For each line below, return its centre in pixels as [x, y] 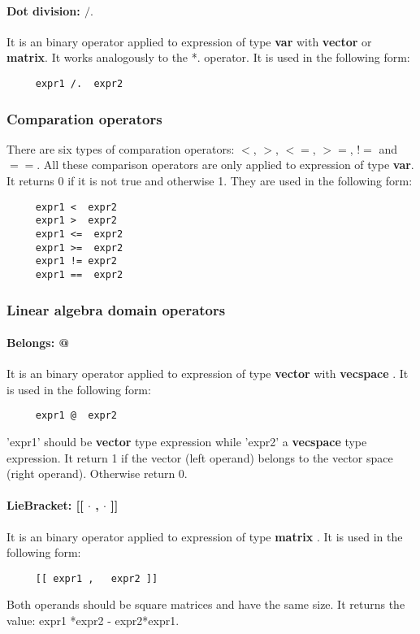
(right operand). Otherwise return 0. [97, 473]
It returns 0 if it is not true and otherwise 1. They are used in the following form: [210, 181]
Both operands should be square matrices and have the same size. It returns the [206, 604]
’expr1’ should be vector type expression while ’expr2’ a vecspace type [187, 442]
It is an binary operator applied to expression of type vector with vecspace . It [208, 373]
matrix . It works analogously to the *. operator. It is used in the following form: [208, 57]
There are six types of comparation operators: [121, 148]
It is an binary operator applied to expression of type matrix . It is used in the [205, 536]
